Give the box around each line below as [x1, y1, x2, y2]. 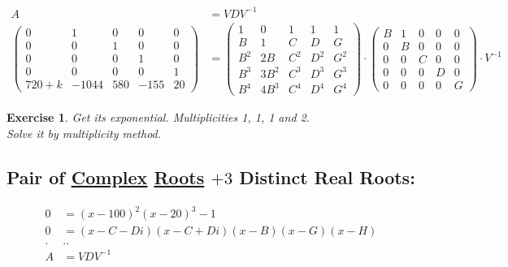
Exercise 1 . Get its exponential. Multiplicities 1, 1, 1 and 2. [7, 109, 310, 126]
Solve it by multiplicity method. [7, 124, 162, 141]
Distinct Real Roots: [239, 164, 415, 189]
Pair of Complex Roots [7, 164, 205, 189]
